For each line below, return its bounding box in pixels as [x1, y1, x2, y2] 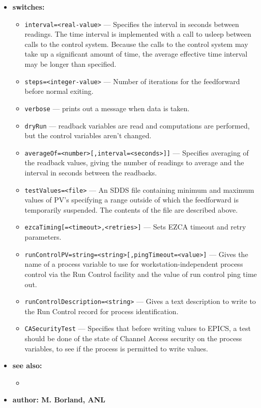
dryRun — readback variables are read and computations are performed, [24, 120, 250, 131]
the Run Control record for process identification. [24, 305, 179, 316]
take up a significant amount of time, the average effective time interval [24, 48, 248, 59]
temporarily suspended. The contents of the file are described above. [24, 204, 238, 215]
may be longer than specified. [24, 59, 117, 69]
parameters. [24, 232, 62, 242]
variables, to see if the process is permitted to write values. [24, 343, 208, 353]
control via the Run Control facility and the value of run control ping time [24, 268, 257, 279]
